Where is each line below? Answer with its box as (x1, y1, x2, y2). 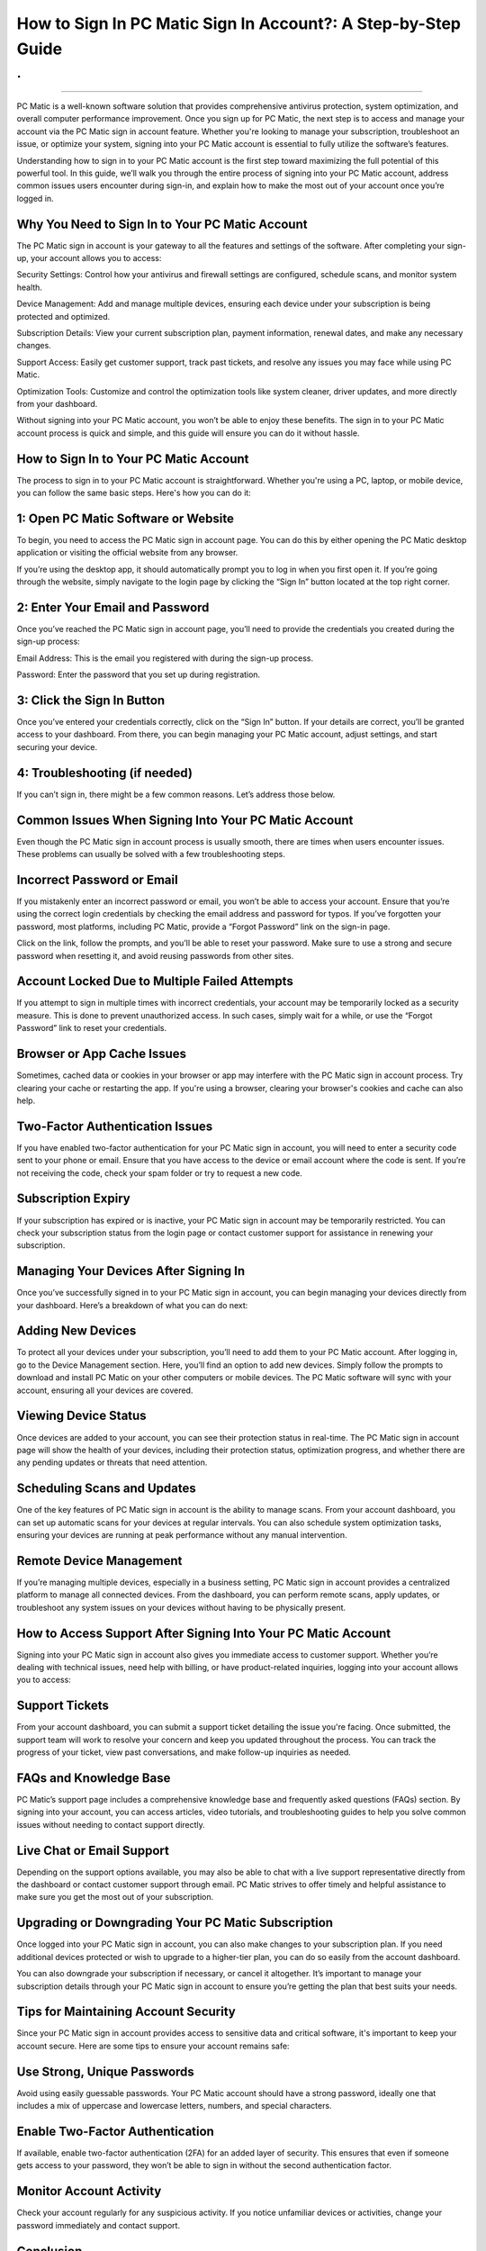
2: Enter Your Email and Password (16, 600, 210, 615)
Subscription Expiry (16, 1191, 130, 1207)
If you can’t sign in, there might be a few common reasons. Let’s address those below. (16, 789, 336, 800)
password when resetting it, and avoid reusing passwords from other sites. (16, 950, 294, 961)
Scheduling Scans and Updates (16, 1481, 197, 1496)
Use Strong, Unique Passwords (16, 2064, 195, 2079)
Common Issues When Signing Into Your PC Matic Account (16, 812, 354, 827)
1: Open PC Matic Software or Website (16, 511, 234, 526)
